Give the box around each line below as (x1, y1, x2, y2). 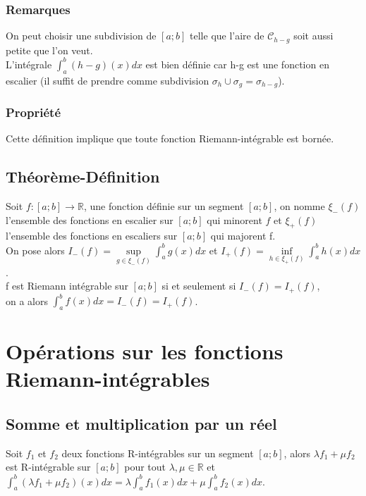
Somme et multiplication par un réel (6, 413, 277, 435)
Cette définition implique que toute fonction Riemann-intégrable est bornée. (6, 131, 334, 146)
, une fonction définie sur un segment (83, 199, 244, 213)
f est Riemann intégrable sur (6, 278, 128, 293)
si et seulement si (161, 278, 236, 293)
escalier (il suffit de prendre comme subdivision (6, 73, 209, 87)
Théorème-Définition (6, 166, 160, 187)
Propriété (6, 103, 61, 120)
